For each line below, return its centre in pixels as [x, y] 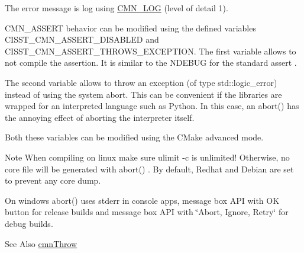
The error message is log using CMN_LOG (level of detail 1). [117, 8]
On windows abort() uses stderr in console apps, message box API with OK [142, 200]
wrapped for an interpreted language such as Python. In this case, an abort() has [152, 106]
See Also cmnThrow [41, 243]
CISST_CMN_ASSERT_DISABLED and [82, 39]
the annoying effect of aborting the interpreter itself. [100, 117]
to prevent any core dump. [53, 180]
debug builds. [29, 223]
